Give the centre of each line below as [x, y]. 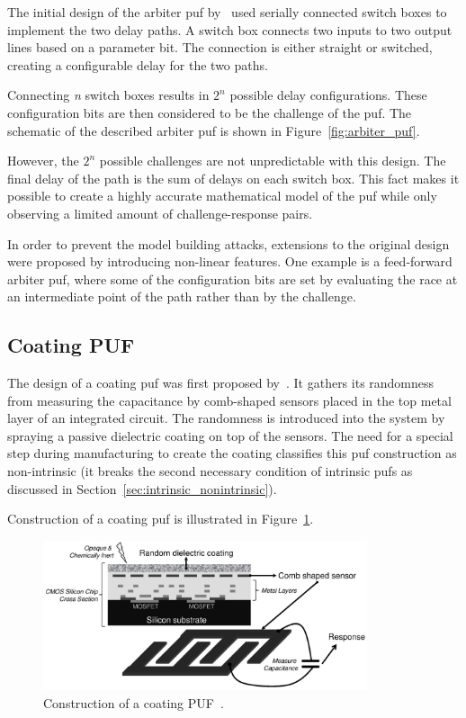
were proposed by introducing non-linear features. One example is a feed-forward [230, 261]
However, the [43, 161]
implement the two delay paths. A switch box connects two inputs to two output [230, 29]
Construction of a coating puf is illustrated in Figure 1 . [161, 519]
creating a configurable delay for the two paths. [138, 64]
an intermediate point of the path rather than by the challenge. [182, 296]
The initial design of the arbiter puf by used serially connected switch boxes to [227, 12]
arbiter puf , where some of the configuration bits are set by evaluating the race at [233, 278]
